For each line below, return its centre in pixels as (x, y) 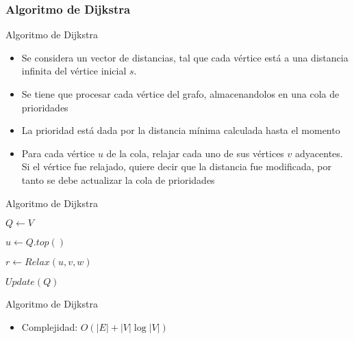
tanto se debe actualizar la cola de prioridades (118, 179)
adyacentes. (319, 153)
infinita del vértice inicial (74, 71)
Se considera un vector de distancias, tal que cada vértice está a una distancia (185, 57)
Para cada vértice (58, 153)
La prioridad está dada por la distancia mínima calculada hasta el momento (181, 130)
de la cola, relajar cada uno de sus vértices (195, 153)
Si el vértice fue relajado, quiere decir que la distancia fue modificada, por (176, 166)
